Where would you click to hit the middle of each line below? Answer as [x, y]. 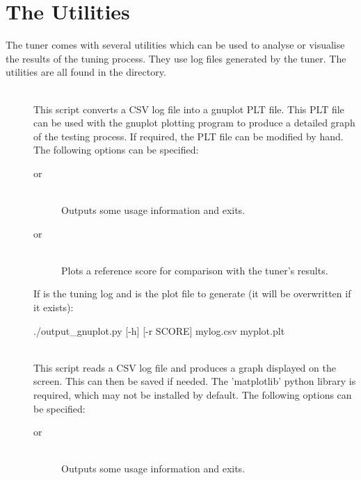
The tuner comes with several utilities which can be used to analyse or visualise [175, 45]
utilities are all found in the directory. [86, 72]
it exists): [54, 307]
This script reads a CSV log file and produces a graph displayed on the [185, 367]
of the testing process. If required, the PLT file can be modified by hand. [188, 136]
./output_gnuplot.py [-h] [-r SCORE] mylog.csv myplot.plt [159, 330]
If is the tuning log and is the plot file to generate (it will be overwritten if [192, 293]
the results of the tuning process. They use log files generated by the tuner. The [176, 58]
